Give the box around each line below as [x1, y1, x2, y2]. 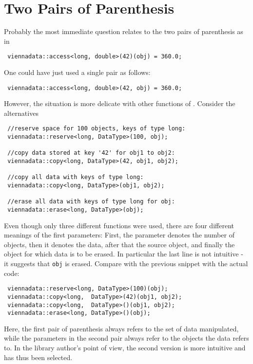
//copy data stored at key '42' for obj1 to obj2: [7, 149, 175, 157]
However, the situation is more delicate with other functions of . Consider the [4, 98, 235, 109]
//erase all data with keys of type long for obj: [7, 198, 175, 205]
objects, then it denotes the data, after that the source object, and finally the [4, 239, 235, 249]
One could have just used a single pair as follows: [4, 67, 151, 77]
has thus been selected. [4, 352, 73, 362]
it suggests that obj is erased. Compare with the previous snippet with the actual [4, 258, 248, 268]
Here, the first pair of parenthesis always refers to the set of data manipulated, [4, 323, 239, 333]
